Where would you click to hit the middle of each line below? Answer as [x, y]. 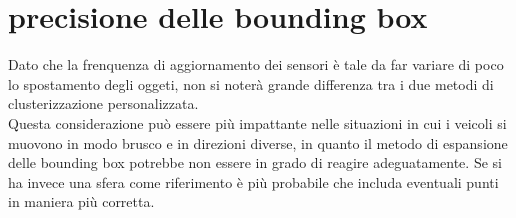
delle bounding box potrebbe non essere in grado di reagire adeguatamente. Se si [255, 162]
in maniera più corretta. [81, 201]
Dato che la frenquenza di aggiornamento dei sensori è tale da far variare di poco [256, 64]
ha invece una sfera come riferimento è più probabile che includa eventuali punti [253, 181]
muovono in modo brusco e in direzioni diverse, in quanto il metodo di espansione [258, 142]
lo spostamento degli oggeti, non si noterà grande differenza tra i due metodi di [251, 83]
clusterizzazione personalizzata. [103, 103]
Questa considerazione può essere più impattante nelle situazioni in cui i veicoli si [257, 122]
